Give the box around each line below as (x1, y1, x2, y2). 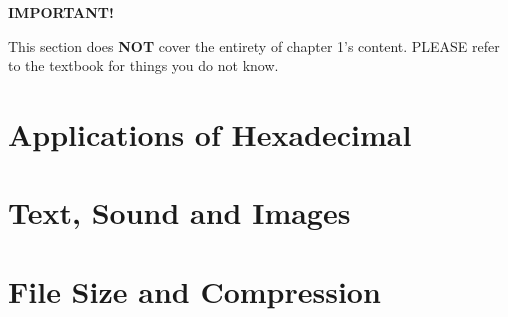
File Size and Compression (8, 270, 381, 311)
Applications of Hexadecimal (8, 113, 412, 154)
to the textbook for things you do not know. (8, 55, 279, 76)
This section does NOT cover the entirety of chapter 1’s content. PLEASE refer (8, 35, 500, 56)
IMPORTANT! (8, 2, 114, 22)
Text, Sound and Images (8, 192, 351, 233)
